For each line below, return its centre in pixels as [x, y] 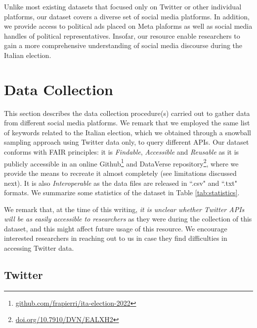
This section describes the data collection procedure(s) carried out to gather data [127, 113]
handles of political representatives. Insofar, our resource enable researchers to [122, 35]
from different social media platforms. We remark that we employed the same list [127, 123]
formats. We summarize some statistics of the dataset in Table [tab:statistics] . [122, 192]
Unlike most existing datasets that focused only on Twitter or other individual [123, 6]
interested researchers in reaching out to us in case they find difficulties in [116, 238]
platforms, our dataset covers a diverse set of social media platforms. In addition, [127, 16]
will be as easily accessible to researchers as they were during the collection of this [128, 219]
